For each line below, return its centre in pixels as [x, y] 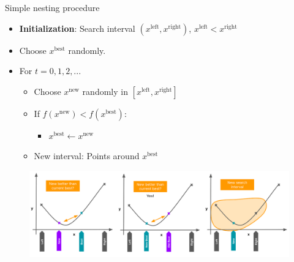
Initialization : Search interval [77, 28]
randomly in [105, 91]
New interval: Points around [87, 156]
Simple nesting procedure [52, 7]
